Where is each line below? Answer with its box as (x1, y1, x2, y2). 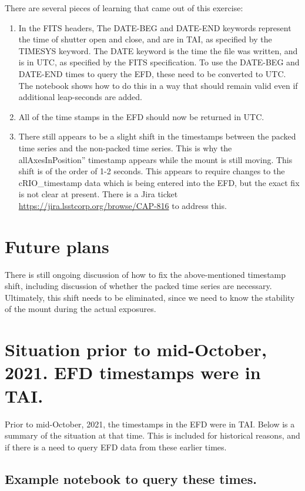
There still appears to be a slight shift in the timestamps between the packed (18, 130, 296, 142)
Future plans (5, 234, 109, 258)
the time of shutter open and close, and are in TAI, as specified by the (18, 33, 272, 45)
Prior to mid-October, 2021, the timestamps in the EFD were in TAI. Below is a (5, 417, 295, 430)
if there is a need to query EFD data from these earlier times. (5, 440, 227, 453)
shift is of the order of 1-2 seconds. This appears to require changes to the (18, 165, 285, 177)
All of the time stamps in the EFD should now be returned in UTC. (18, 110, 264, 122)
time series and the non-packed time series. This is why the (18, 141, 232, 154)
